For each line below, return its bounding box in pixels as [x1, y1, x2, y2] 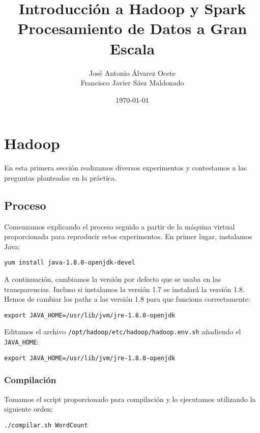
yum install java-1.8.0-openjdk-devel [4, 259, 135, 267]
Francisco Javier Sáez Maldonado [80, 77, 184, 88]
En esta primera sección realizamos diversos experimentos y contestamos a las [4, 162, 247, 173]
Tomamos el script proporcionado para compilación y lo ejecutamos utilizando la [4, 393, 256, 404]
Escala [109, 38, 155, 59]
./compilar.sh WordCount [4, 421, 88, 429]
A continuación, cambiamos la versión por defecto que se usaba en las [4, 274, 221, 284]
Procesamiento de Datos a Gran [17, 18, 247, 39]
